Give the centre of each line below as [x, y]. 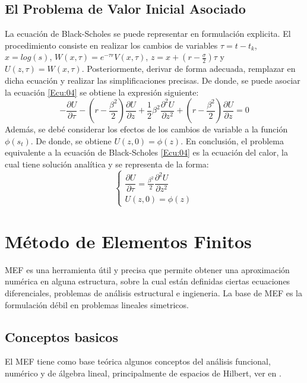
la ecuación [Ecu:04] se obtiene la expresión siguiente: [102, 92]
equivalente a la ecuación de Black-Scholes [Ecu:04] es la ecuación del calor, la [146, 152]
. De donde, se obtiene [71, 140]
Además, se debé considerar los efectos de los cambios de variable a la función [146, 129]
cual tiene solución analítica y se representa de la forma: [107, 164]
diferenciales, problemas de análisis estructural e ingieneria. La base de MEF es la [154, 292]
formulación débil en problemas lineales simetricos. [97, 304]
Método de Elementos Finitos [128, 241]
